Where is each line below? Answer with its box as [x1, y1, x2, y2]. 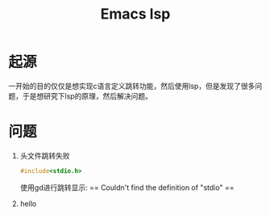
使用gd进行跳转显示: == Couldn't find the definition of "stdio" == [19, 183, 235, 192]
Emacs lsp [100, 5, 171, 23]
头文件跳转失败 [19, 150, 70, 160]
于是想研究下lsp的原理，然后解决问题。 [22, 91, 153, 101]
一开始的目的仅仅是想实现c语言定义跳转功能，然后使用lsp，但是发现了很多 [8, 81, 255, 91]
